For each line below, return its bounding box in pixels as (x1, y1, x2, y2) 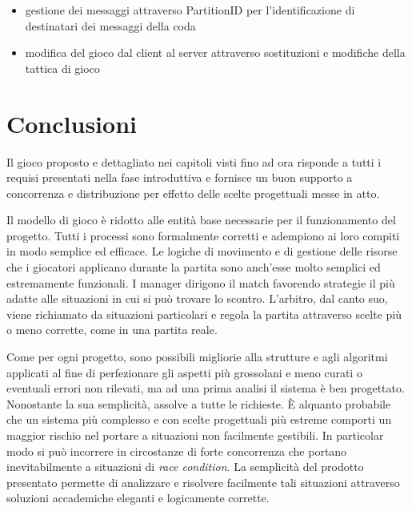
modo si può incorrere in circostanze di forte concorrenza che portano (6, 442, 347, 459)
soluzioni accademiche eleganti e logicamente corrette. (6, 489, 270, 506)
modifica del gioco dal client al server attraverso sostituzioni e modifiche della (25, 44, 406, 61)
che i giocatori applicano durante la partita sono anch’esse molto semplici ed (6, 259, 381, 276)
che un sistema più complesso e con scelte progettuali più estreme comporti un (6, 411, 392, 428)
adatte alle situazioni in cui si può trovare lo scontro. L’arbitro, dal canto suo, (6, 290, 388, 307)
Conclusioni (6, 107, 137, 139)
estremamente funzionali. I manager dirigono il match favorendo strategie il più (6, 274, 395, 291)
